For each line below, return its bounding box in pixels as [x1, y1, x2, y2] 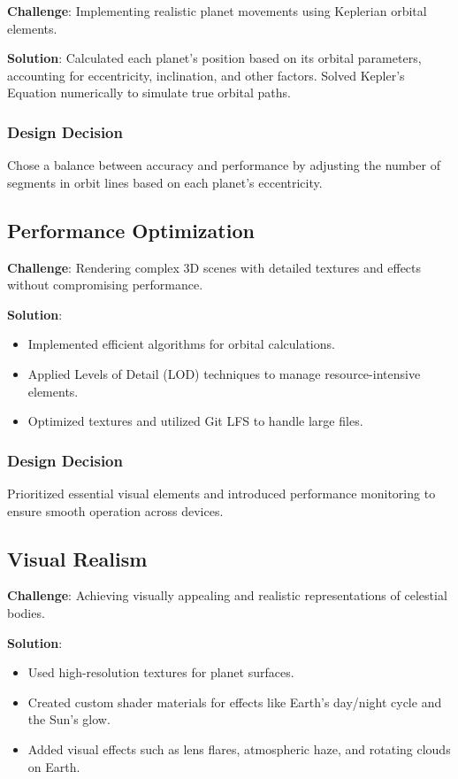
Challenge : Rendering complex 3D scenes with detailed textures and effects [7, 258, 422, 276]
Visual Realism [7, 544, 148, 572]
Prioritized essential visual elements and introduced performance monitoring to [7, 483, 436, 502]
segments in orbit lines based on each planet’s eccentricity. [7, 173, 323, 191]
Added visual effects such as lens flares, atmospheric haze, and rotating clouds [27, 739, 451, 758]
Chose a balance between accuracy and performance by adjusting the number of [7, 156, 440, 174]
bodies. [7, 603, 45, 621]
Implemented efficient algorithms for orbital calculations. [27, 335, 335, 353]
